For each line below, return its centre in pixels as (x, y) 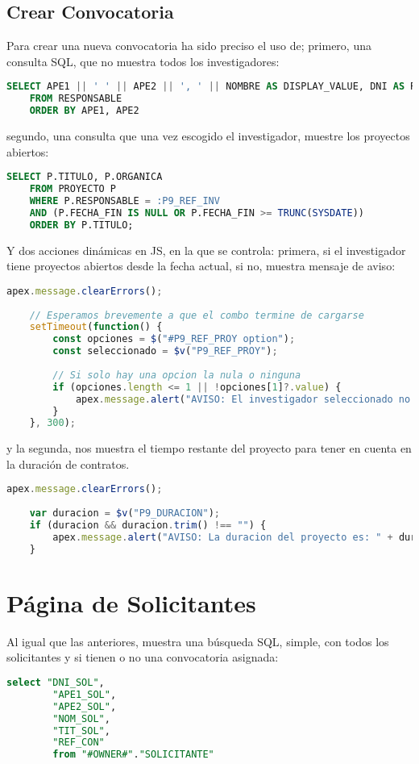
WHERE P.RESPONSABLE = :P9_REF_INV (124, 200)
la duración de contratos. (68, 463)
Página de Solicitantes (131, 602)
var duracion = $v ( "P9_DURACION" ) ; (124, 514)
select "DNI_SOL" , (56, 683)
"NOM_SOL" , (81, 718)
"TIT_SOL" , (81, 731)
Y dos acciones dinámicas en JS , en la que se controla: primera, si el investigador (206, 250)
